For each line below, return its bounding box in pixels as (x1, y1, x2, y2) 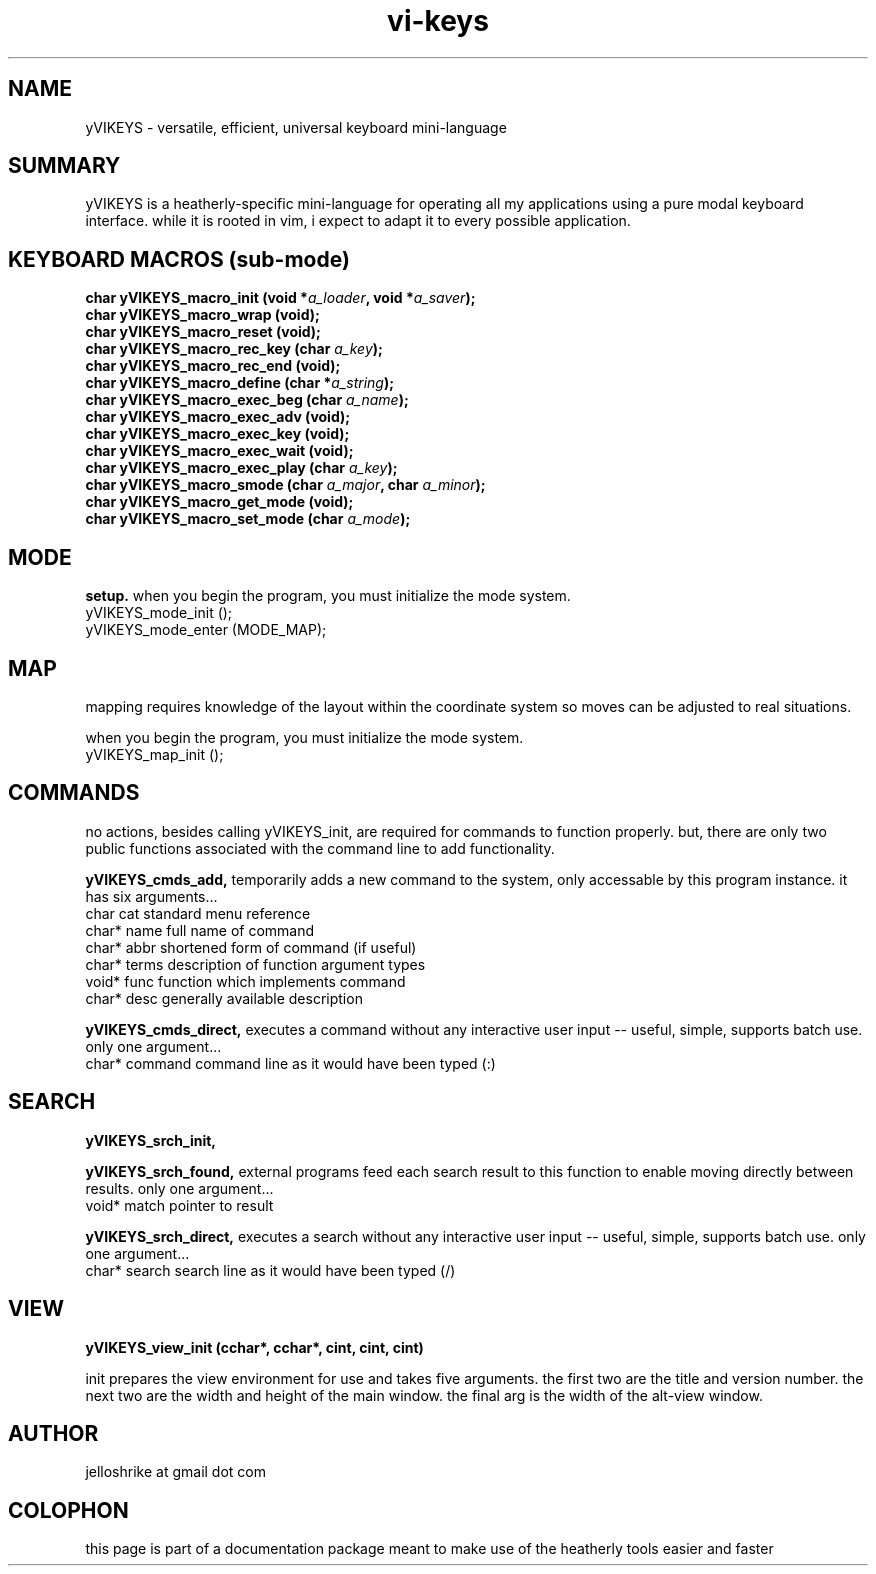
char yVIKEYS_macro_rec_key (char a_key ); (85, 340, 383, 358)
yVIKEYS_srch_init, (85, 1131, 216, 1149)
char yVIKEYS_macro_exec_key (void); (85, 425, 350, 443)
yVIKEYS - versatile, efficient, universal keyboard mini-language (85, 118, 507, 136)
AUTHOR (8, 1420, 99, 1446)
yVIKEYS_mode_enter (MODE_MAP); (85, 621, 327, 639)
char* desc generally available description (85, 989, 363, 1007)
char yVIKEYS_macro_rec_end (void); (85, 357, 341, 375)
